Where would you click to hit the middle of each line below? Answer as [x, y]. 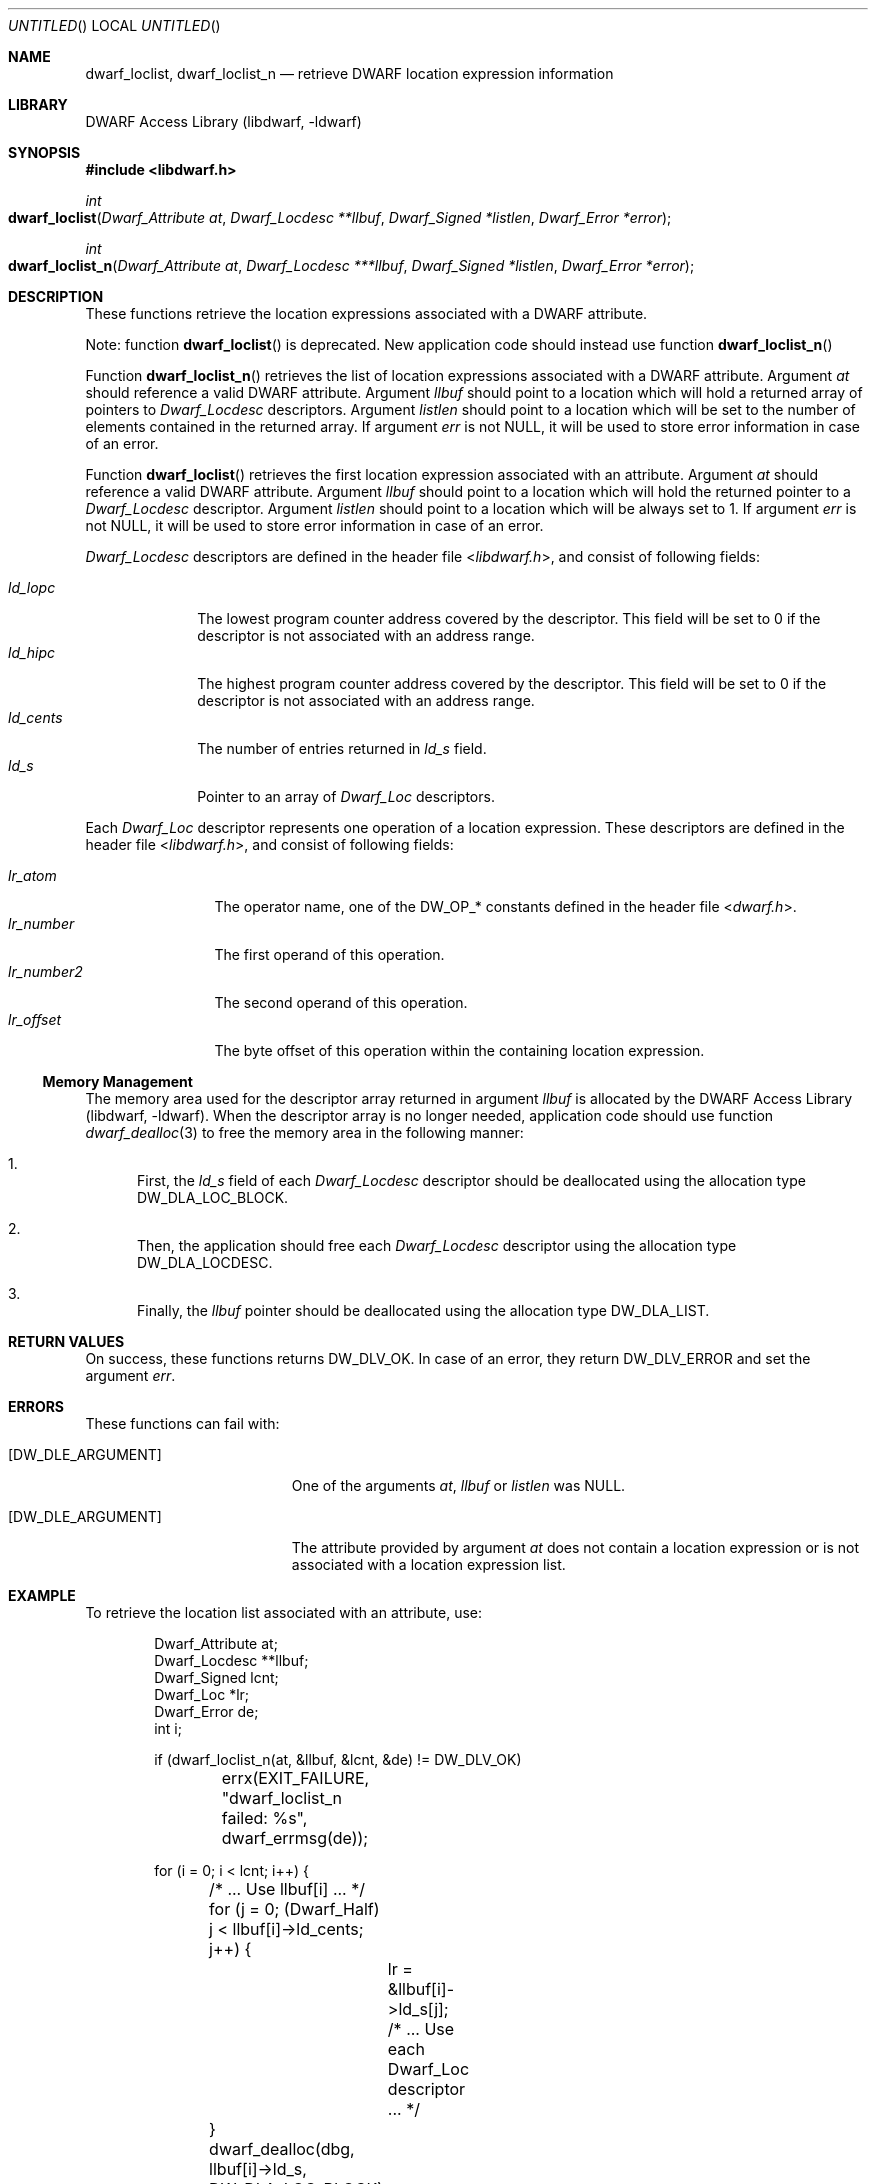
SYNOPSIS [44, 152]
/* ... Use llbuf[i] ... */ [287, 1889]
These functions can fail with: [182, 1423]
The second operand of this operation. [341, 1002]
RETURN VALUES [66, 1341]
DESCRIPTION [56, 296]
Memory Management [117, 1081]
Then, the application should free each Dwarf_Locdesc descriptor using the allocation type [437, 1245]
